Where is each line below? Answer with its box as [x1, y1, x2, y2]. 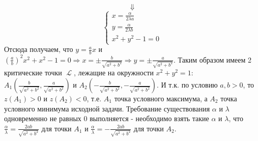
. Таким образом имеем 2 [173, 54, 252, 65]
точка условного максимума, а [114, 93, 208, 103]
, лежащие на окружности [74, 67, 154, 78]
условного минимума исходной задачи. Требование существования [4, 103, 210, 114]
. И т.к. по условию [156, 79, 218, 90]
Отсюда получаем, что [4, 44, 73, 54]
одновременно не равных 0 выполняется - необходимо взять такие [4, 113, 209, 124]
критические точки [4, 67, 62, 78]
